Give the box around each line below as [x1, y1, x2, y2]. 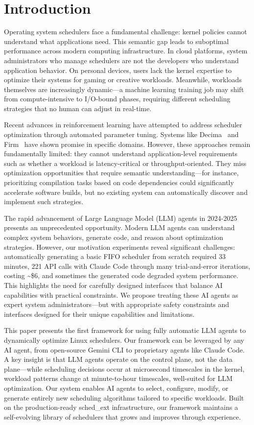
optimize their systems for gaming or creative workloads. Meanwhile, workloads [4, 74, 242, 85]
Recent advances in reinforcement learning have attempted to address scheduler [4, 119, 242, 130]
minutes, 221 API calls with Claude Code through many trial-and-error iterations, [4, 260, 251, 271]
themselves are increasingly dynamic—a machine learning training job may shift [4, 84, 244, 94]
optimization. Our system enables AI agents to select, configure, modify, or [4, 382, 229, 393]
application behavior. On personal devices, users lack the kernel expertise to [4, 65, 232, 75]
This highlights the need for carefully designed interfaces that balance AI [4, 280, 223, 290]
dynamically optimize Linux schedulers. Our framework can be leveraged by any [4, 334, 244, 345]
